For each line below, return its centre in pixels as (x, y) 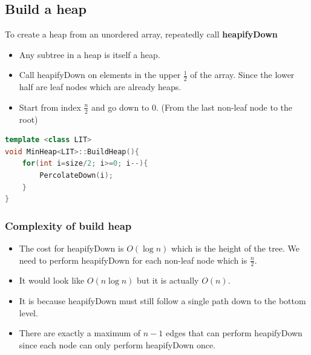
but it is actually (168, 280)
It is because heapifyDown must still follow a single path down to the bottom (162, 301)
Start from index (50, 107)
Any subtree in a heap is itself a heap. (90, 54)
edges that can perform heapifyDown (234, 333)
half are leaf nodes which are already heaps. (100, 87)
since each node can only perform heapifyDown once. (117, 344)
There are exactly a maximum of (80, 333)
